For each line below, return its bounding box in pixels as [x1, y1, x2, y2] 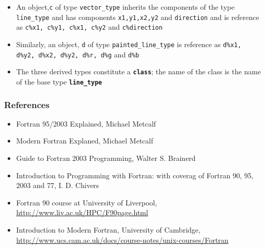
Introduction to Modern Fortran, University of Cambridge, [16, 224, 200, 235]
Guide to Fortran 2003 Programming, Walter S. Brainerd [16, 153, 196, 163]
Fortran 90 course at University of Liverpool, [16, 197, 157, 208]
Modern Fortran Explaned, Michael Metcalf [16, 135, 153, 146]
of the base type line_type [16, 76, 102, 87]
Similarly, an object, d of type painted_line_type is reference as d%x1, [16, 38, 241, 49]
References [4, 98, 50, 111]
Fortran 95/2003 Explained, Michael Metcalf [16, 118, 156, 129]
